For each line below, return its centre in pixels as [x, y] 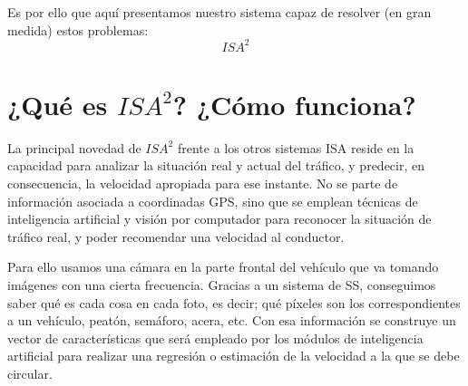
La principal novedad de [74, 147]
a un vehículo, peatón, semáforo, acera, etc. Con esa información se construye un [232, 320]
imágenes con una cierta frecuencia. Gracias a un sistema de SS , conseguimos [222, 284]
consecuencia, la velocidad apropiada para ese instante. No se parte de [203, 183]
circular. [30, 373]
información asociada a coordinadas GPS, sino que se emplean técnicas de [213, 201]
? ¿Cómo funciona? [294, 104]
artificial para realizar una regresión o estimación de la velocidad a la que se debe [234, 356]
